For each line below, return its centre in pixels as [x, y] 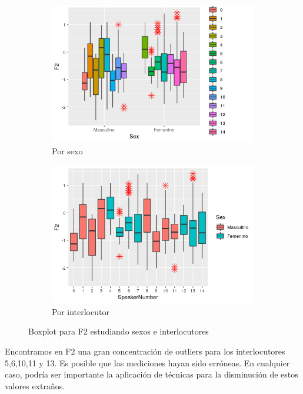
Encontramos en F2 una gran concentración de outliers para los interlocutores [145, 351]
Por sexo [67, 151]
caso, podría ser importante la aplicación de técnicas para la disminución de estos [151, 374]
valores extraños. [35, 385]
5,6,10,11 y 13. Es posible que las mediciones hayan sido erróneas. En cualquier [147, 362]
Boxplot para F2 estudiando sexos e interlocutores [119, 331]
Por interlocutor [81, 311]
